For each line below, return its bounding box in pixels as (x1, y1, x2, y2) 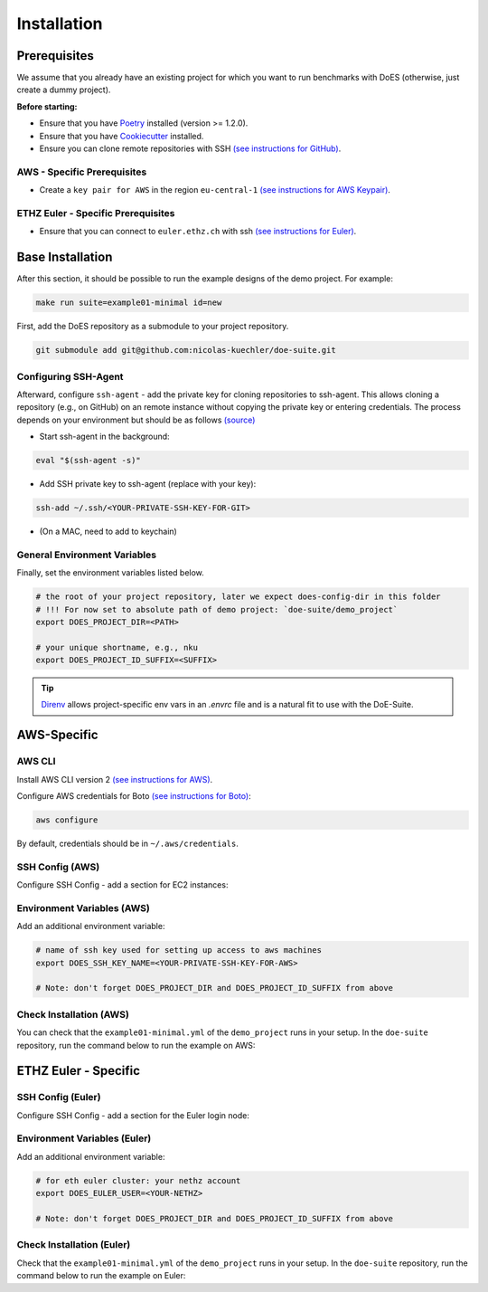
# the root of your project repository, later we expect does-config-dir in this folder (35, 592, 442, 602)
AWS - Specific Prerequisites (16, 166, 147, 178)
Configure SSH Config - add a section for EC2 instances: (16, 879, 229, 890)
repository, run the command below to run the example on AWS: (16, 1040, 256, 1050)
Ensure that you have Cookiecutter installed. (39, 130, 204, 141)
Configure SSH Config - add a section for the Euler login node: (16, 1109, 250, 1121)
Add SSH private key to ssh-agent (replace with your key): (39, 479, 257, 489)
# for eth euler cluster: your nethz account (35, 1175, 241, 1185)
